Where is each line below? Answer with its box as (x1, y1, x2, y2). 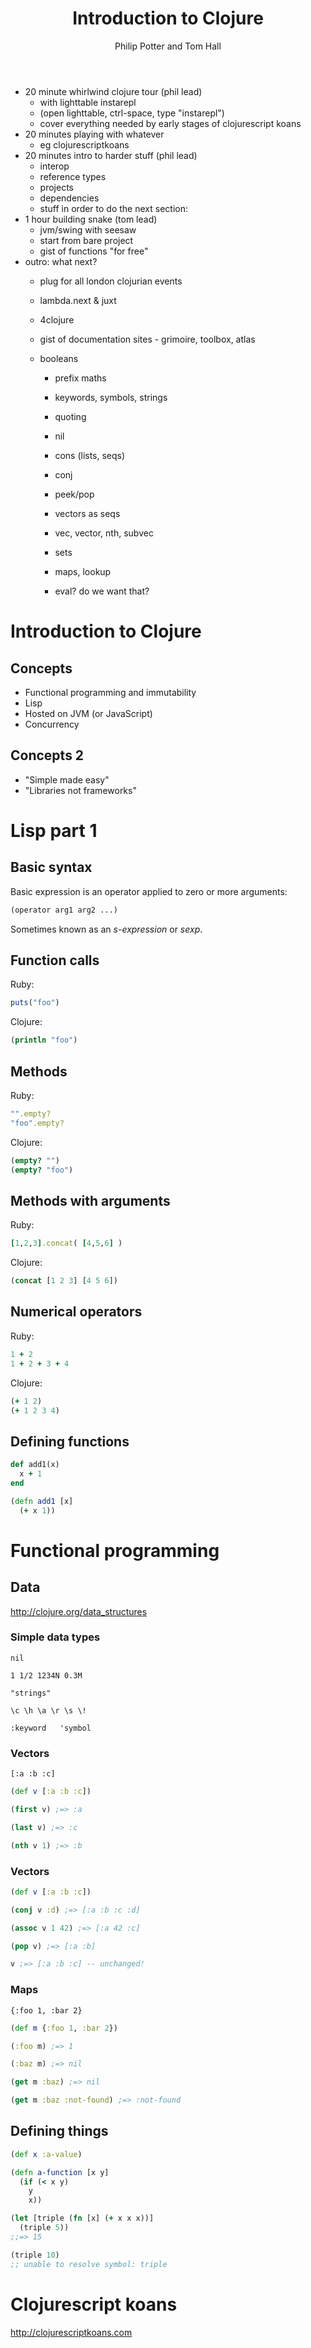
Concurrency (24, 718, 80, 730)
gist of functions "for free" (39, 245, 149, 257)
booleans (39, 352, 79, 364)
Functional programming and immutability (24, 686, 197, 698)
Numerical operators (10, 1303, 143, 1321)
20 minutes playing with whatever (24, 128, 165, 140)
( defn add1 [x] (10, 1496, 74, 1506)
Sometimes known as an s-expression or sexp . (10, 923, 203, 935)
